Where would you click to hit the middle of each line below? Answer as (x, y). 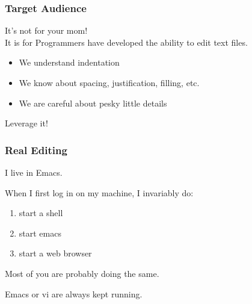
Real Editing (36, 150)
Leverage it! (26, 123)
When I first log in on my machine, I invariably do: (99, 192)
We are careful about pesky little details (93, 103)
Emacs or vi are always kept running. (74, 293)
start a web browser (55, 253)
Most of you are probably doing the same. (82, 273)
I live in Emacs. (34, 172)
